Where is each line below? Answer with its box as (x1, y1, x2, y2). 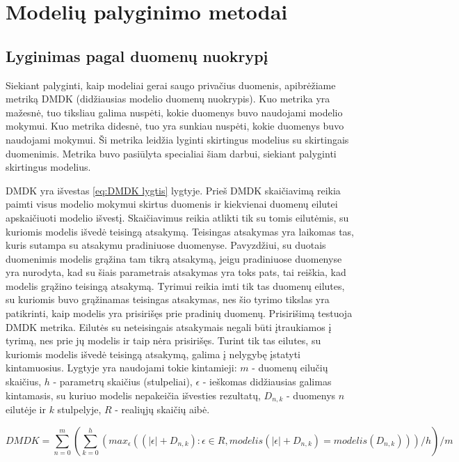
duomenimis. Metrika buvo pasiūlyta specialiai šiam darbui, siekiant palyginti (6, 146, 337, 160)
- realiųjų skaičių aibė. (115, 402, 210, 417)
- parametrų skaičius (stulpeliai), (53, 374, 193, 389)
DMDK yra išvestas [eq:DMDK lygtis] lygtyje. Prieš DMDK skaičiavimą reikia (6, 183, 341, 197)
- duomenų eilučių (252, 360, 328, 375)
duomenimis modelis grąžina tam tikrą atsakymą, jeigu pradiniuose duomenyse (6, 251, 342, 265)
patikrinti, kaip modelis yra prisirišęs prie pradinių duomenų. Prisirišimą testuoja (6, 306, 353, 321)
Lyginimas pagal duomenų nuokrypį (6, 45, 268, 66)
